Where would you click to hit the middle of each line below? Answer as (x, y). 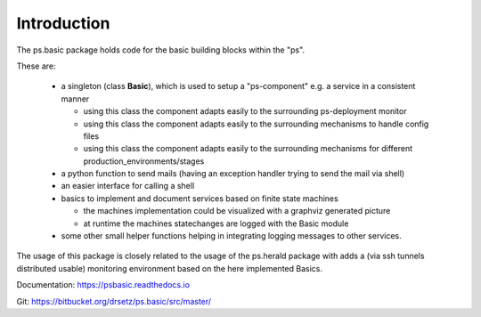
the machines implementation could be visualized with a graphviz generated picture (237, 211)
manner (75, 99)
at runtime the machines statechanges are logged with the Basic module (216, 224)
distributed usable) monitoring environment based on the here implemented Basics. (169, 268)
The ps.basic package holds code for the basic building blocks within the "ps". (161, 50)
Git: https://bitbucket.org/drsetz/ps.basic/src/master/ (114, 301)
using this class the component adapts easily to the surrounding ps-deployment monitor (245, 111)
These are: (37, 66)
